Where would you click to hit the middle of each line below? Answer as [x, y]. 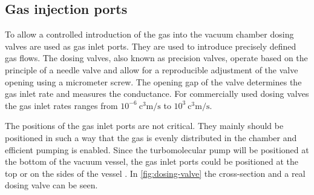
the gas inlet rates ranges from [61, 105]
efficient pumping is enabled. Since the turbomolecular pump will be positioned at [157, 149]
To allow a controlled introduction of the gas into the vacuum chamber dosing [149, 34]
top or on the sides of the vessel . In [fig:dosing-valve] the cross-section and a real [155, 173]
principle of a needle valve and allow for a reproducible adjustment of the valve [152, 69]
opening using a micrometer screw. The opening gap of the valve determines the [153, 81]
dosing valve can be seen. [51, 185]
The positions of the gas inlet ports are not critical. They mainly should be [144, 126]
